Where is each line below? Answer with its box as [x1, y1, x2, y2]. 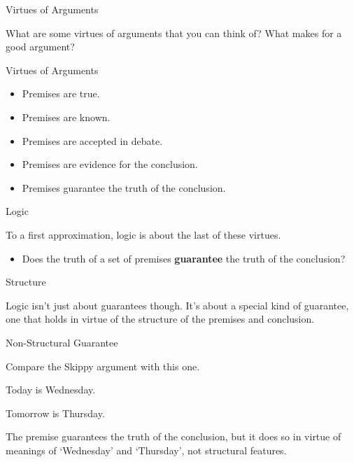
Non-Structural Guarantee [6, 335, 118, 349]
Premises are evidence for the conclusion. [22, 157, 198, 171]
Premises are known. [22, 109, 111, 124]
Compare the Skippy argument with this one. [6, 358, 200, 373]
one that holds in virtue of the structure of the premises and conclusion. [6, 311, 315, 326]
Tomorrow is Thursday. [6, 405, 105, 420]
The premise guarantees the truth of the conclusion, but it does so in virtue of [6, 429, 341, 444]
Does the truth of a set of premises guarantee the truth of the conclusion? [22, 251, 346, 265]
